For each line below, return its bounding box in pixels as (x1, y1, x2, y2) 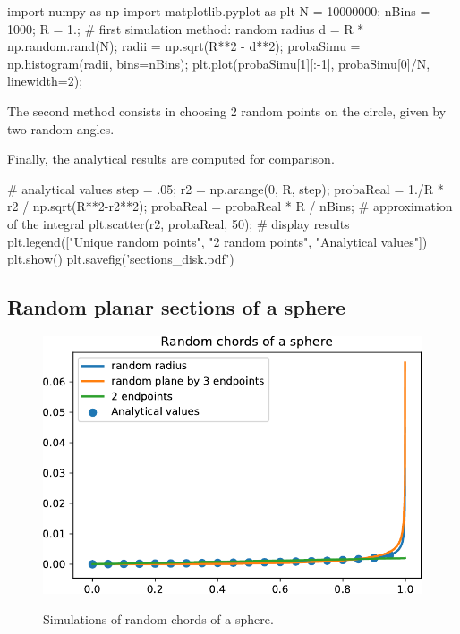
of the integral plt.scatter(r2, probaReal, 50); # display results (7, 214, 350, 232)
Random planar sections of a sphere (7, 293, 346, 321)
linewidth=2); (7, 72, 83, 90)
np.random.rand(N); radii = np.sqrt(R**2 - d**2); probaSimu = (7, 37, 361, 55)
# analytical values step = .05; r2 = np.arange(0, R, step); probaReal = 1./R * (7, 179, 444, 198)
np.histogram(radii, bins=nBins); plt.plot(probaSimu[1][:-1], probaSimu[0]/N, (7, 54, 430, 72)
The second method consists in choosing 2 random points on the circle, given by (7, 101, 447, 120)
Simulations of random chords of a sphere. (43, 609, 274, 628)
